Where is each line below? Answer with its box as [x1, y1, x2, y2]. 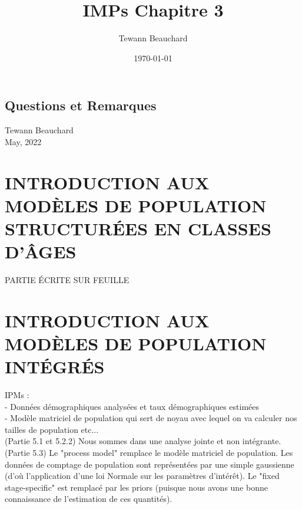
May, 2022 [5, 135, 42, 147]
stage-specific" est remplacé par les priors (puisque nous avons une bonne [5, 481, 268, 493]
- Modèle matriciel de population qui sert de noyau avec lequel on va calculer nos [5, 412, 297, 424]
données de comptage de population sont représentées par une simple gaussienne [5, 458, 294, 470]
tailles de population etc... [5, 423, 99, 435]
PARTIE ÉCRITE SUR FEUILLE [5, 274, 130, 285]
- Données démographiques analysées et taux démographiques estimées [5, 400, 260, 412]
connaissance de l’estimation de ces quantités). [5, 492, 172, 505]
